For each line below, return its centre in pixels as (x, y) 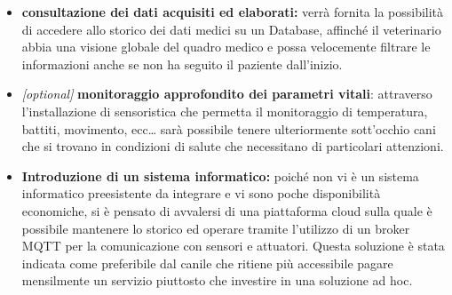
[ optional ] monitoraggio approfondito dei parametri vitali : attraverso (227, 94)
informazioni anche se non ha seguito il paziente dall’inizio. (182, 64)
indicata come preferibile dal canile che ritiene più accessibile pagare (207, 263)
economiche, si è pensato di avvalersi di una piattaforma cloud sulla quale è (227, 210)
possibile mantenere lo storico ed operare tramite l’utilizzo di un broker (216, 228)
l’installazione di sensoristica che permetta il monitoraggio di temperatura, (225, 111)
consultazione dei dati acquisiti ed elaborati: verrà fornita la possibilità (233, 12)
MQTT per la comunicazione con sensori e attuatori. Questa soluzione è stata (233, 246)
